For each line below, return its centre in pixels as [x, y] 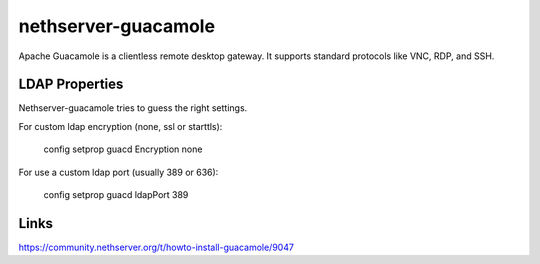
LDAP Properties [71, 84]
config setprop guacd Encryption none [123, 149]
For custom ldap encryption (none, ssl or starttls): [120, 126]
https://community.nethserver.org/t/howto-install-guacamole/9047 [156, 247]
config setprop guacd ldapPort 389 [116, 195]
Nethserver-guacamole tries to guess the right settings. [133, 108]
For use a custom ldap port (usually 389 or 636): [118, 172]
